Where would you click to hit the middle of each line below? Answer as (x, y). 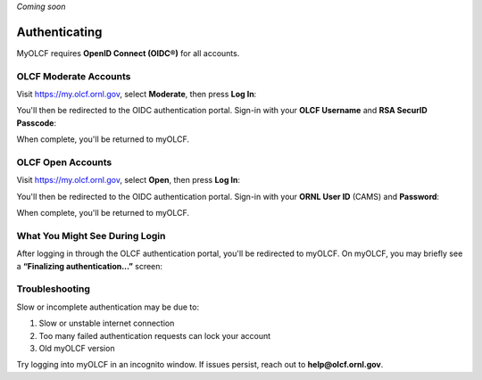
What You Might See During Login (91, 235)
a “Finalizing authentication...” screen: (90, 266)
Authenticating (59, 32)
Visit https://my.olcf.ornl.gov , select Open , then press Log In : (129, 180)
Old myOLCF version (77, 348)
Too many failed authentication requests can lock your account (155, 335)
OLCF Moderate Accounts (74, 76)
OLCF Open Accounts (64, 162)
